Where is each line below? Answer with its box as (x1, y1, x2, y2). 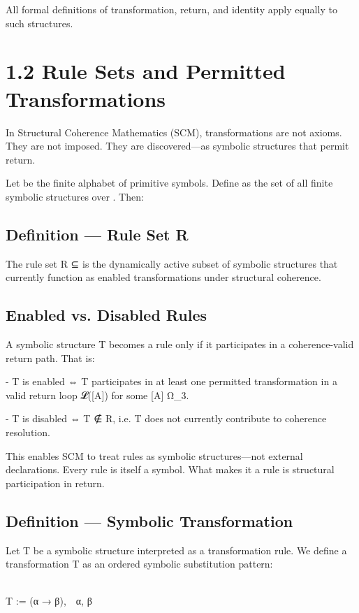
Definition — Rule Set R (6, 223, 189, 245)
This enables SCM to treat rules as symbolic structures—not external (6, 448, 303, 463)
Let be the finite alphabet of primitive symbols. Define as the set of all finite (6, 175, 333, 190)
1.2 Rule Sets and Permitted (6, 57, 286, 85)
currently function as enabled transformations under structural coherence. (6, 270, 321, 284)
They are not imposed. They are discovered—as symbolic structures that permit (6, 138, 349, 153)
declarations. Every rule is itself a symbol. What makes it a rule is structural (6, 462, 335, 477)
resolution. (6, 425, 50, 440)
